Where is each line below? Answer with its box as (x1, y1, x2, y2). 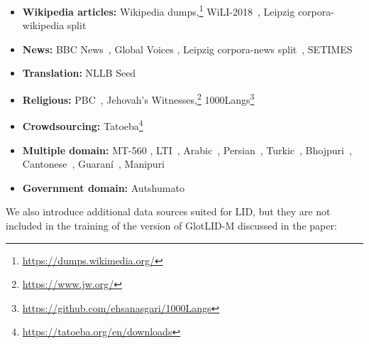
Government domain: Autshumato (22, 180, 184, 195)
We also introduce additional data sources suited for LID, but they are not (6, 204, 331, 219)
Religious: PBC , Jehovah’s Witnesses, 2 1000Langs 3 (22, 90, 255, 107)
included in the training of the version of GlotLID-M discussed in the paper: (6, 217, 337, 232)
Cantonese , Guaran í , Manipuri (22, 156, 165, 171)
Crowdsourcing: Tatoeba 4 (22, 117, 143, 133)
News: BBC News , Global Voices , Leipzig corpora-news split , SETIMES (22, 41, 353, 56)
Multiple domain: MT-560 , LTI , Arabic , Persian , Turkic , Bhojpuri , (22, 142, 352, 157)
